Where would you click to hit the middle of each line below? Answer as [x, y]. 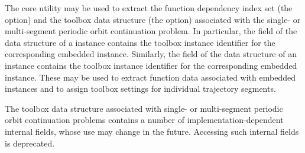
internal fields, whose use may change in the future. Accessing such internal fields [152, 131]
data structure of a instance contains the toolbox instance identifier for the [140, 42]
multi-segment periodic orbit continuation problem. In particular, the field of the [151, 31]
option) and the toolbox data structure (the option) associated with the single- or [153, 19]
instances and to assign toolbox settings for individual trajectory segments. [140, 89]
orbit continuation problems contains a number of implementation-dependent [144, 120]
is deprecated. [30, 143]
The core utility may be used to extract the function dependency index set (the [149, 8]
